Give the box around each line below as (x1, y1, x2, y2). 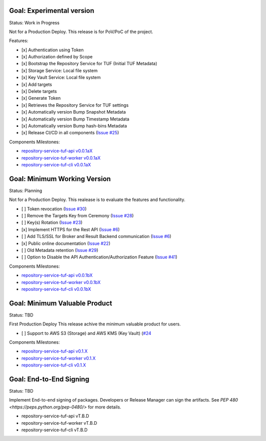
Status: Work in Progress (9, 20, 60, 26)
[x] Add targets (21, 81, 52, 87)
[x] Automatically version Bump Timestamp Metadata (21, 116, 130, 122)
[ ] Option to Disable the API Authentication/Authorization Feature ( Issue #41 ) (21, 254, 177, 260)
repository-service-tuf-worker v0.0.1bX (21, 279, 101, 285)
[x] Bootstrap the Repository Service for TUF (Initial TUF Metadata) (21, 61, 158, 67)
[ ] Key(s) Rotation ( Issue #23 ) (21, 220, 83, 226)
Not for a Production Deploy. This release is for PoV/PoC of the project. (9, 29, 154, 35)
